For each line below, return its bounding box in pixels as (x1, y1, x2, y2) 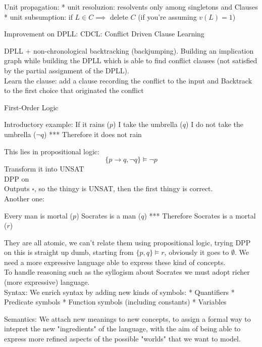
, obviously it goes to (164, 247, 229, 257)
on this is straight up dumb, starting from (4, 247, 134, 257)
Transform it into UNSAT (4, 163, 84, 174)
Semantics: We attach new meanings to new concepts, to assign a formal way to (4, 313, 251, 324)
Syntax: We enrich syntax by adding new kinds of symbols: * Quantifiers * (4, 286, 235, 297)
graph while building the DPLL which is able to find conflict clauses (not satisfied (4, 55, 257, 66)
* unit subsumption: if (4, 11, 73, 22)
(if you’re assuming (138, 11, 197, 22)
